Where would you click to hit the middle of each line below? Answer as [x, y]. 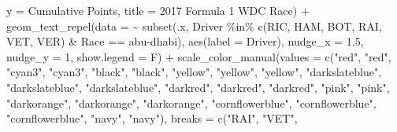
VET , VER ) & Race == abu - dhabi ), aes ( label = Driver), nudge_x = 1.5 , [185, 41]
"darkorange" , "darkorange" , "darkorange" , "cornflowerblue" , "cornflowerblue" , [191, 103]
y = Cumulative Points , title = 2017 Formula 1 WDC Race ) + [158, 10]
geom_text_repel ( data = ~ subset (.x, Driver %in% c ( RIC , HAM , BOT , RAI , [194, 26]
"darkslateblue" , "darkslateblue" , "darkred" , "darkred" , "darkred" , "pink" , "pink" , [198, 87]
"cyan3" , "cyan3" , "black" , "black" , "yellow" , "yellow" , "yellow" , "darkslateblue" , [194, 72]
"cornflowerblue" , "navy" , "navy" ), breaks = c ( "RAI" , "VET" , [152, 118]
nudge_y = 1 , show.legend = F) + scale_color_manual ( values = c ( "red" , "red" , [199, 56]
